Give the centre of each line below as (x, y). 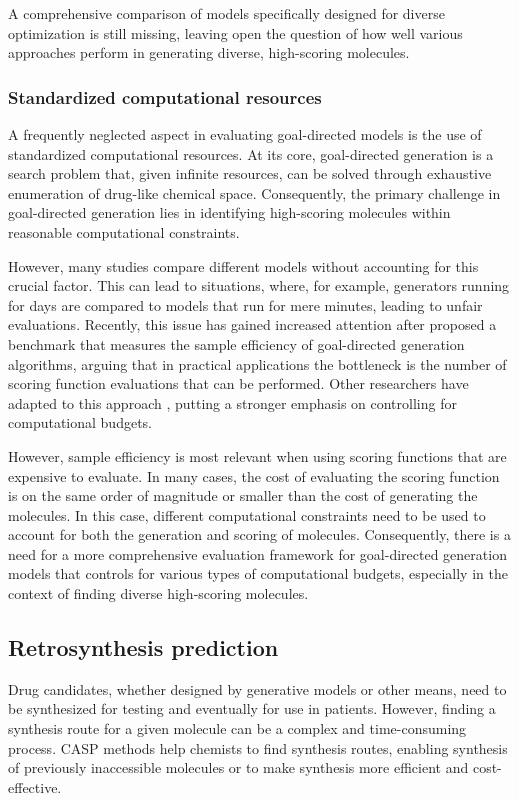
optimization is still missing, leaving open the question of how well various (235, 32)
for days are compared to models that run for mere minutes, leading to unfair (245, 304)
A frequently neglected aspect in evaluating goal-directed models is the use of (245, 134)
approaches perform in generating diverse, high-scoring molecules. (209, 52)
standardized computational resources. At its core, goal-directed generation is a (251, 153)
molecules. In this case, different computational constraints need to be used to (247, 514)
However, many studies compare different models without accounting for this (243, 265)
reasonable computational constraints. (124, 231)
